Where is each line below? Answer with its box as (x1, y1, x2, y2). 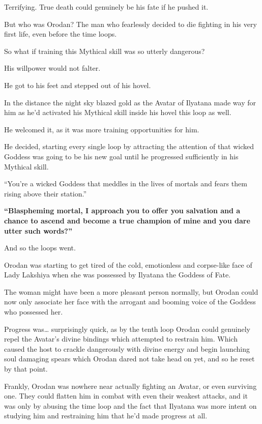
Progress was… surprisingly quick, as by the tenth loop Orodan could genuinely (4, 323, 250, 334)
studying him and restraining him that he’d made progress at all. (4, 410, 208, 421)
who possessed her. (4, 306, 63, 317)
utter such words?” (4, 225, 72, 236)
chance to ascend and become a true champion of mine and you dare (4, 215, 250, 225)
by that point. (4, 363, 48, 374)
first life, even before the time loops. (4, 29, 117, 39)
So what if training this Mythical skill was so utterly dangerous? (4, 45, 205, 56)
